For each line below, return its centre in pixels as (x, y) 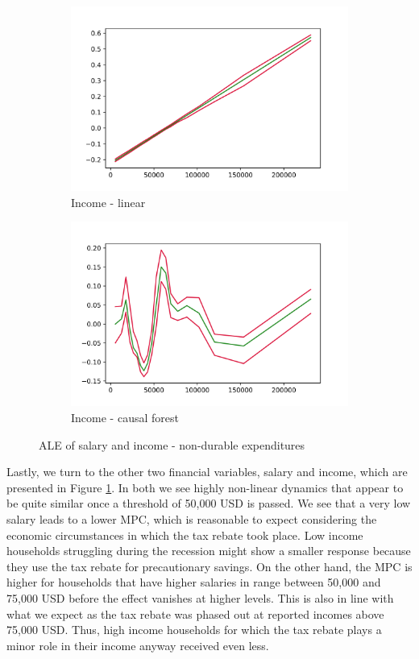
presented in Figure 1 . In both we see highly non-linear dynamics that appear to (205, 487)
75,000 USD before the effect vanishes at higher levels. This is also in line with (200, 597)
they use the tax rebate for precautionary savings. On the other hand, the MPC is (209, 566)
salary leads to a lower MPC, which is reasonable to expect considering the (192, 518)
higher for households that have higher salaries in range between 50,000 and (194, 582)
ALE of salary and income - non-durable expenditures (172, 444)
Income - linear (108, 202)
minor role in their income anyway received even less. (138, 645)
